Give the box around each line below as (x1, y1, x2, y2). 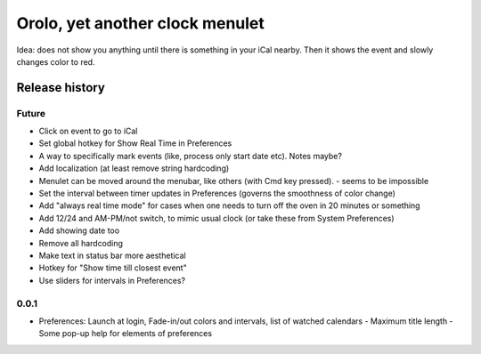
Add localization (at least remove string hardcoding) (38, 163, 230, 173)
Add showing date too (38, 225, 120, 236)
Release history (16, 80, 106, 95)
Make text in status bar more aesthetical (38, 250, 186, 261)
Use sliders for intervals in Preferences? (38, 275, 186, 286)
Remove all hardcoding (38, 237, 124, 248)
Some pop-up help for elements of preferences (38, 328, 213, 339)
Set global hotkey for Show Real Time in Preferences (38, 138, 232, 149)
